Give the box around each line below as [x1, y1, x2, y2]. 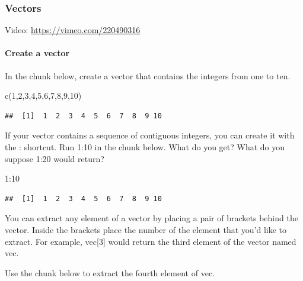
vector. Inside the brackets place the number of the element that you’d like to [5, 223, 287, 235]
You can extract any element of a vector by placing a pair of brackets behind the [5, 212, 298, 224]
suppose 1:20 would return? [5, 152, 104, 164]
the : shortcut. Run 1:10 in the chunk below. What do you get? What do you [5, 140, 285, 153]
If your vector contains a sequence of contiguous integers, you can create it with [5, 129, 295, 141]
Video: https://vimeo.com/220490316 [5, 24, 141, 36]
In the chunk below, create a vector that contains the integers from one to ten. [5, 69, 291, 82]
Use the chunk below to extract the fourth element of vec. [5, 266, 215, 279]
